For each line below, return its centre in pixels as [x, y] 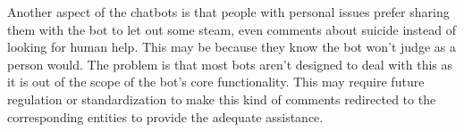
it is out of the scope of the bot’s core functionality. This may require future [216, 82]
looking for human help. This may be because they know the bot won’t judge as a [232, 47]
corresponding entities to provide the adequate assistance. [165, 116]
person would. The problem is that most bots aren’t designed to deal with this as [230, 64]
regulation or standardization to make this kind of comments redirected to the [222, 99]
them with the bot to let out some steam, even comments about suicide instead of [232, 29]
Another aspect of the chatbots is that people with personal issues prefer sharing [228, 12]
